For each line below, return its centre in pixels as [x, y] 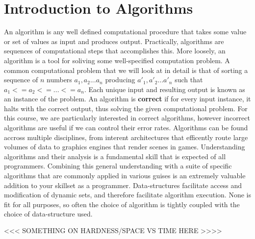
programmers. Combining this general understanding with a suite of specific [118, 166]
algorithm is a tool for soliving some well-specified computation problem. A [117, 60]
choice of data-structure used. [48, 214]
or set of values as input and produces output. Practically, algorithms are [114, 41]
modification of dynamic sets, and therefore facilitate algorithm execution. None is [127, 195]
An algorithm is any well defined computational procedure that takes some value [125, 32]
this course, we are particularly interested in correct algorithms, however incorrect [127, 118]
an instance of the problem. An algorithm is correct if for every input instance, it [127, 99]
